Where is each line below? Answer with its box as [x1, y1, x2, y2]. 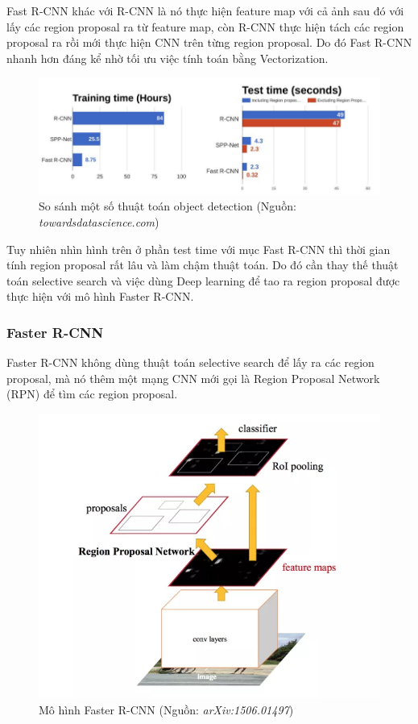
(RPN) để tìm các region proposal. [6, 385, 178, 402]
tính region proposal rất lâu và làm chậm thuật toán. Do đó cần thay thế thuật [6, 256, 399, 273]
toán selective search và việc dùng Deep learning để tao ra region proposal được [6, 272, 400, 289]
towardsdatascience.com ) [39, 213, 159, 230]
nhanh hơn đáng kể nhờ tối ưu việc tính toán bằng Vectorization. [6, 49, 329, 66]
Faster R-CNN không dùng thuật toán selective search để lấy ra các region [6, 354, 375, 371]
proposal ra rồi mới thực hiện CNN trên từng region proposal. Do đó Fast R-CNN [6, 34, 412, 51]
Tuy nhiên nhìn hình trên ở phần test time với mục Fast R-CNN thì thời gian [6, 240, 391, 257]
